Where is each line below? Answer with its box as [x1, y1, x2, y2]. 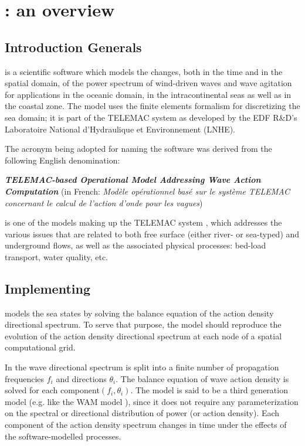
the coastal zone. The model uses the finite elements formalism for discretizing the [5, 100, 300, 112]
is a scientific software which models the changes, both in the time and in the [5, 65, 283, 77]
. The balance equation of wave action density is [116, 372, 289, 384]
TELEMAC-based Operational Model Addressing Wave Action [5, 173, 261, 186]
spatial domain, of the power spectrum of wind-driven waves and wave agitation [5, 77, 292, 89]
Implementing [5, 279, 90, 297]
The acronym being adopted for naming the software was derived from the [5, 142, 272, 155]
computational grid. [5, 341, 76, 353]
